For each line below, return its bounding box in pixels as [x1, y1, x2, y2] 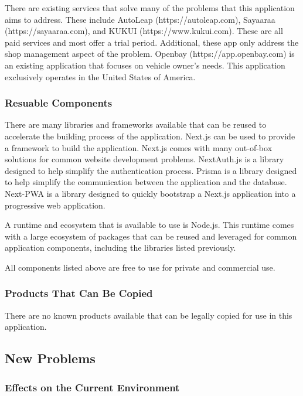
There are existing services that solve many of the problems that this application [5, 2, 295, 13]
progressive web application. [5, 199, 105, 211]
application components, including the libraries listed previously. [5, 241, 236, 254]
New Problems [5, 349, 96, 367]
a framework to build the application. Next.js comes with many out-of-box [5, 141, 273, 153]
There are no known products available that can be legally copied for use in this [5, 309, 292, 321]
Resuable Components [5, 95, 113, 110]
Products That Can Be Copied [5, 286, 153, 301]
